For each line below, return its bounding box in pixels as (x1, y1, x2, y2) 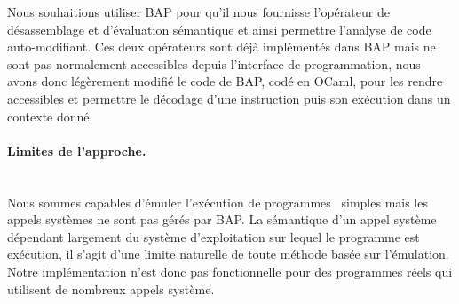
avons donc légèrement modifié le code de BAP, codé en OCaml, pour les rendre (7, 72, 443, 90)
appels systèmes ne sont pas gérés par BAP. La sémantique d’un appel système (7, 210, 437, 229)
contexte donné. (7, 106, 93, 125)
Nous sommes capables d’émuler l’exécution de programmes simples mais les (7, 192, 428, 211)
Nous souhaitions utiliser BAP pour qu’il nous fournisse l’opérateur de (7, 3, 390, 20)
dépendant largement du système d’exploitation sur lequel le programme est (7, 227, 420, 246)
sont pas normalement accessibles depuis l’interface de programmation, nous (7, 54, 421, 73)
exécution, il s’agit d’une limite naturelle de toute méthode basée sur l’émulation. (7, 245, 449, 263)
